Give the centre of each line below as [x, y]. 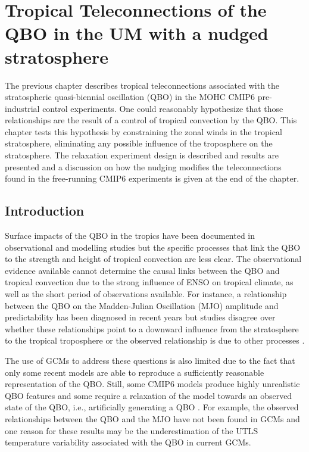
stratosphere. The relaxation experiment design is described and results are [142, 155]
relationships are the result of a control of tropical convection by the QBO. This [151, 120]
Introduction [45, 211]
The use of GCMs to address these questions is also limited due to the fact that [150, 360]
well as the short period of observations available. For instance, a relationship [146, 294]
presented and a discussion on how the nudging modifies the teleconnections [143, 166]
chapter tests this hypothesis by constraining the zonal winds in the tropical [143, 131]
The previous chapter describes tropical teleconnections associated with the [142, 85]
